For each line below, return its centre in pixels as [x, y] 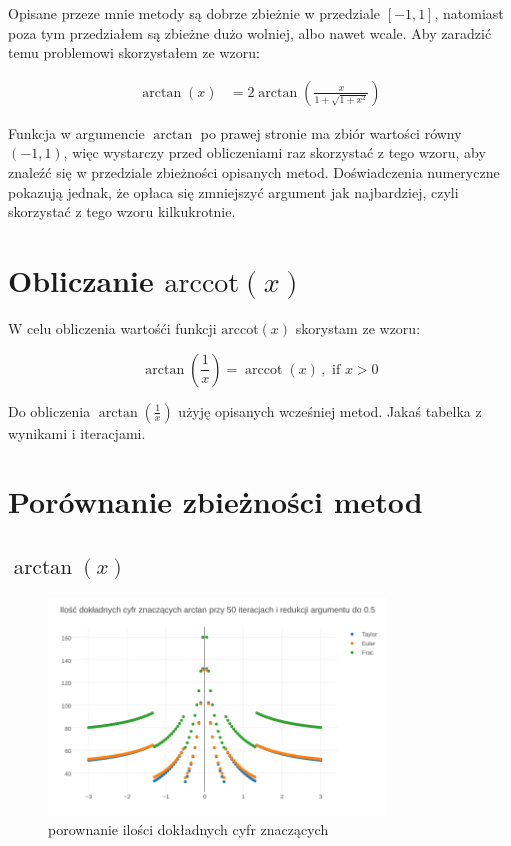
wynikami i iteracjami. [77, 432]
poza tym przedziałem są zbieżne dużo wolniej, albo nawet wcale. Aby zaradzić [250, 32]
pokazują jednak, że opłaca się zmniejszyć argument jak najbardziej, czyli [233, 191]
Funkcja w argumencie [76, 132]
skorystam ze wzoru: [358, 327]
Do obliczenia [49, 410]
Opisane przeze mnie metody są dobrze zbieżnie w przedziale [194, 13]
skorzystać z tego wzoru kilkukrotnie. [122, 211]
